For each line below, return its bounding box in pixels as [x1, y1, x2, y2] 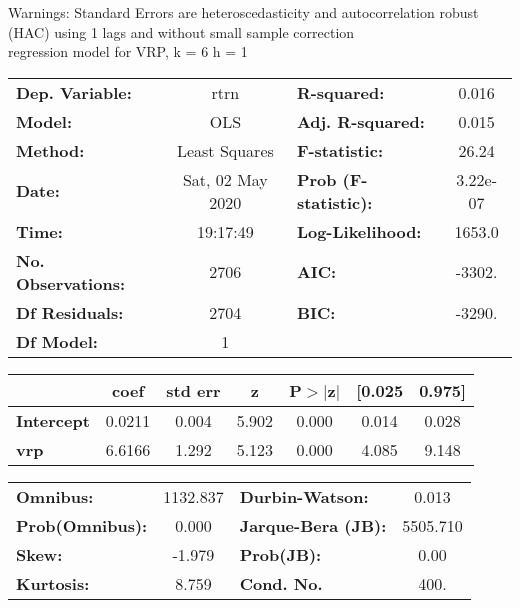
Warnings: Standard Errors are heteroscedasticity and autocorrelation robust [8, 2, 479, 22]
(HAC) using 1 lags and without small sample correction [8, 21, 355, 42]
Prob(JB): [239, 542, 322, 566]
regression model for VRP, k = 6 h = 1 [8, 41, 248, 62]
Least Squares [176, 138, 274, 162]
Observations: [16, 271, 126, 295]
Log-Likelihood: [296, 219, 422, 243]
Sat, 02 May [182, 167, 268, 191]
